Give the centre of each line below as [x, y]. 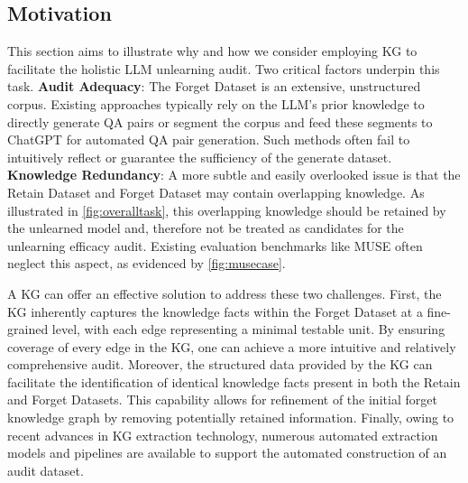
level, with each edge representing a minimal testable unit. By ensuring [248, 329]
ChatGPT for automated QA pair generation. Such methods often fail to [209, 139]
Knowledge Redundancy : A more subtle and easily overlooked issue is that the [234, 175]
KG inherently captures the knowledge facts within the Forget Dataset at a [215, 311]
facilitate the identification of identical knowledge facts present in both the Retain [234, 381]
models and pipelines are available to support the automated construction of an [227, 453]
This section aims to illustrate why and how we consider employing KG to [212, 51]
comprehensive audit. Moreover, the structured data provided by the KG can [220, 364]
